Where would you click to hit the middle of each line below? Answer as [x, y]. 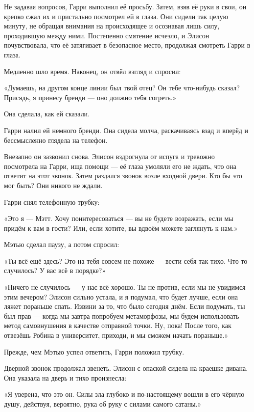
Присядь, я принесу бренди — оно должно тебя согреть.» [90, 97]
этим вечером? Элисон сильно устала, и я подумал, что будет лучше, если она [121, 296]
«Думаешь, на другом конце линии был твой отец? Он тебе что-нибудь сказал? [122, 88]
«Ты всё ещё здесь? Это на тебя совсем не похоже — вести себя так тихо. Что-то [126, 261]
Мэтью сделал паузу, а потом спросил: [62, 244]
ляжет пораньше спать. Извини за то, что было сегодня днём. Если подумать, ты [125, 306]
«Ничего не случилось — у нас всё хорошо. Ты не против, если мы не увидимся [125, 287]
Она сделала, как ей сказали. [47, 114]
